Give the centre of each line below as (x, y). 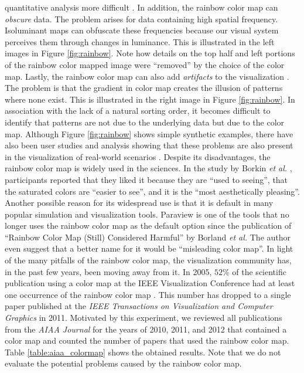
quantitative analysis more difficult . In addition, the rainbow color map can (141, 7)
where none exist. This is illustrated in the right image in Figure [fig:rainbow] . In (150, 99)
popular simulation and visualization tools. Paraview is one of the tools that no (147, 214)
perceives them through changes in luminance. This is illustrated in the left (140, 41)
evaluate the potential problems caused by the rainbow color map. (123, 363)
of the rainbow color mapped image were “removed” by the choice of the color (145, 64)
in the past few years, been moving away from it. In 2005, (108, 271)
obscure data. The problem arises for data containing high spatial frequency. (141, 18)
